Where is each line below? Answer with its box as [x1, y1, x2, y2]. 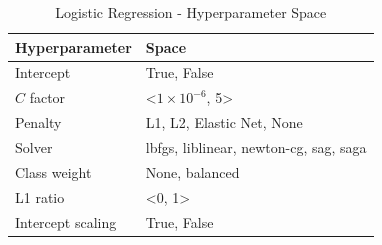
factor [29, 87, 66, 108]
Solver [15, 136, 53, 157]
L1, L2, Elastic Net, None [145, 112, 303, 133]
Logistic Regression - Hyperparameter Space [55, 2, 327, 22]
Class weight [15, 161, 92, 182]
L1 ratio [15, 186, 65, 207]
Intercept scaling [15, 211, 117, 232]
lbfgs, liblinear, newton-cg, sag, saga [145, 136, 367, 157]
